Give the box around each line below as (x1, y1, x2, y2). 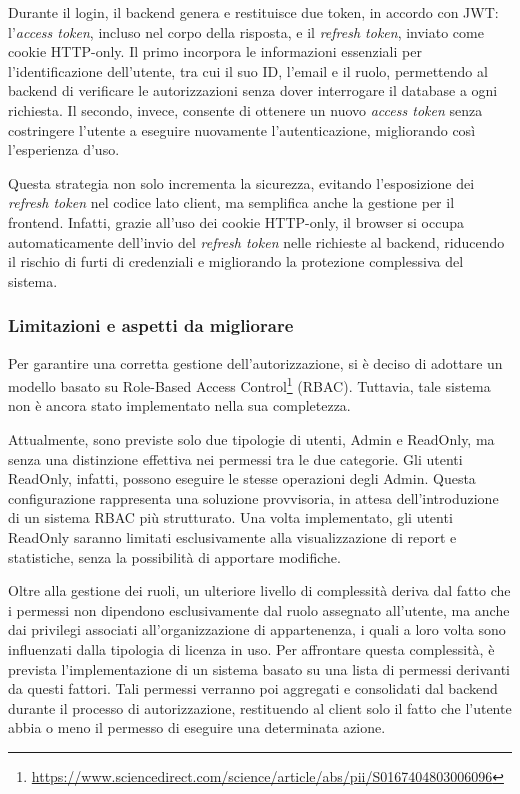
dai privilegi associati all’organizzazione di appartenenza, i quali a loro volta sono (8, 619, 506, 640)
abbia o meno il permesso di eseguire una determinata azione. (8, 717, 386, 738)
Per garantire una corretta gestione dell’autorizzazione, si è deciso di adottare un (8, 352, 503, 373)
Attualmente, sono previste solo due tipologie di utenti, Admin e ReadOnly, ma (8, 428, 495, 449)
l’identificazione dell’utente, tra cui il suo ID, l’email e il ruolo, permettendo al (8, 60, 488, 81)
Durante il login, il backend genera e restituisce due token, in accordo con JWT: (8, 2, 499, 22)
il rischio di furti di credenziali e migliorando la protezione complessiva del (8, 251, 464, 272)
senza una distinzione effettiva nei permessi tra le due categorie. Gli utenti (8, 448, 463, 469)
